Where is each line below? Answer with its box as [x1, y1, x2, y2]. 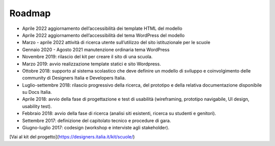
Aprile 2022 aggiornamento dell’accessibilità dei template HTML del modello [22, 25, 183, 31]
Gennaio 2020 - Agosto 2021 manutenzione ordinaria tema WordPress [22, 46, 170, 53]
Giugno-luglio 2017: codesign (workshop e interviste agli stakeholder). [22, 125, 170, 131]
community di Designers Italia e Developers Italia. [22, 75, 126, 81]
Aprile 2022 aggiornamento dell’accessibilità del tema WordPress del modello [22, 32, 185, 38]
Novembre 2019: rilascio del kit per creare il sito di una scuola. [22, 54, 153, 60]
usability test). [22, 103, 52, 109]
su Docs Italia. [22, 89, 52, 95]
